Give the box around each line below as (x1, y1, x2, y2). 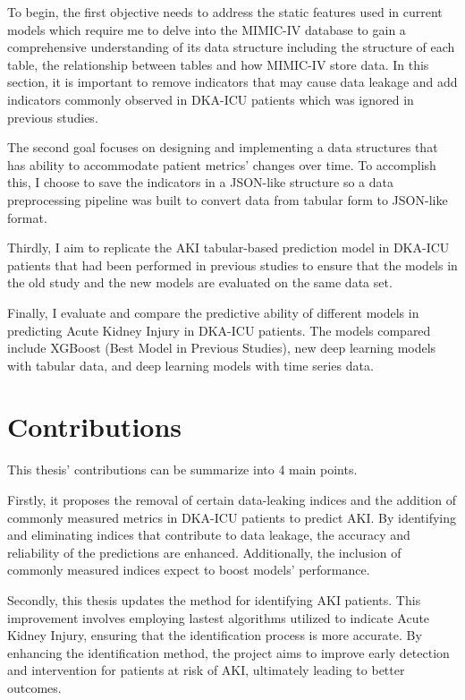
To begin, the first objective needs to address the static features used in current (7, 3, 443, 21)
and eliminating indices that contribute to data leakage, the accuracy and (7, 525, 410, 544)
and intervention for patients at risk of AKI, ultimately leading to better (7, 661, 405, 679)
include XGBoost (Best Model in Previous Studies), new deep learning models (7, 338, 436, 357)
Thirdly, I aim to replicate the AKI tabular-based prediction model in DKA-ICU (7, 238, 450, 257)
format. (7, 208, 47, 226)
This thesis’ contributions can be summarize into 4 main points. (7, 460, 358, 479)
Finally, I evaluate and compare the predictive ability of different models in (7, 303, 419, 321)
